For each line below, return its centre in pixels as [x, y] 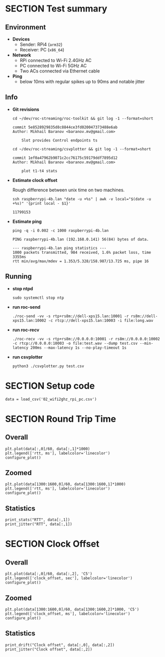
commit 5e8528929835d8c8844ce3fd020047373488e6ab [65, 127]
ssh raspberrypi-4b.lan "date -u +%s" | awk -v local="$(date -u [82, 199]
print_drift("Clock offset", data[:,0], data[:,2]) [60, 645]
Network [22, 55]
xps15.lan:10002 [29, 320]
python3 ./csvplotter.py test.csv [48, 366]
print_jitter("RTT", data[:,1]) [39, 524]
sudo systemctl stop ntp [38, 298]
